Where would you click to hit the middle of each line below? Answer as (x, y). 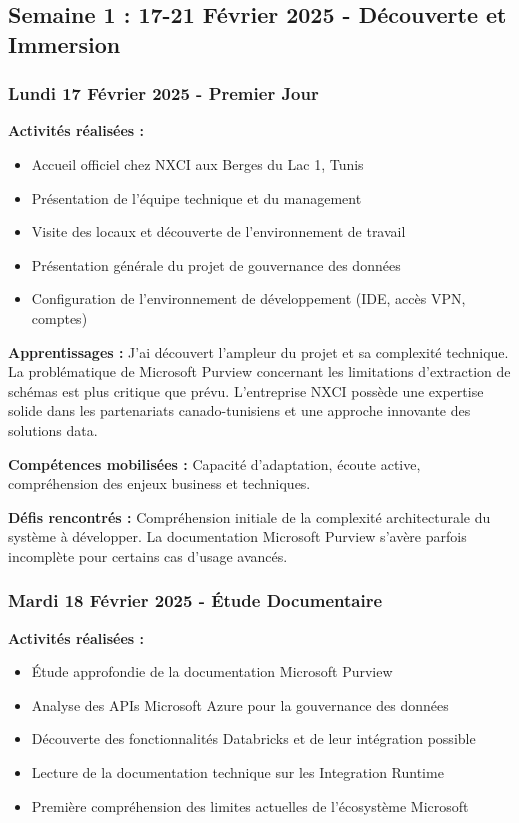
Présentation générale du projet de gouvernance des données (216, 264)
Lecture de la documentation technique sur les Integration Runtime (237, 772)
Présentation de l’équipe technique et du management (196, 197)
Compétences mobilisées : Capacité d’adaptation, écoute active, (214, 463)
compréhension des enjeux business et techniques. (159, 483)
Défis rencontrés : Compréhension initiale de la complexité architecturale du (249, 516)
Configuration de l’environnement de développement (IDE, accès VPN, (248, 298)
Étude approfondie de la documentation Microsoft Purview (212, 671)
